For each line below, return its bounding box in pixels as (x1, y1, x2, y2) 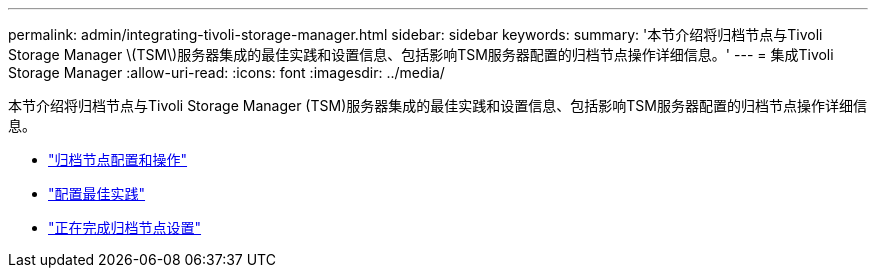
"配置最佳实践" (48, 185, 146, 202)
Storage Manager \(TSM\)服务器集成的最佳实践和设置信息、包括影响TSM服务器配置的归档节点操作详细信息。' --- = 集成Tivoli (8, 46, 834, 63)
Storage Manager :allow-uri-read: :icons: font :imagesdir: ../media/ (8, 64, 445, 81)
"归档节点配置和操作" (48, 151, 188, 168)
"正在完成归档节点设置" (48, 219, 202, 236)
